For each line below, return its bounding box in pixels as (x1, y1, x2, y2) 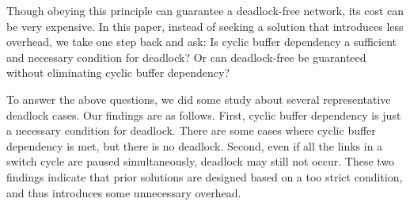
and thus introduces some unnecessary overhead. (6, 184, 241, 200)
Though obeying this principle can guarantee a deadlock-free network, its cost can (6, 2, 404, 18)
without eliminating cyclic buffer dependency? (6, 64, 230, 81)
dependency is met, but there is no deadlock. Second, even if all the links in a (6, 137, 383, 154)
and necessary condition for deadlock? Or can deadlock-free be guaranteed (6, 48, 366, 65)
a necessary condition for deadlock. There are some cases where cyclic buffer (6, 122, 376, 139)
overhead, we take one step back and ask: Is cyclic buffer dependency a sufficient (6, 33, 397, 50)
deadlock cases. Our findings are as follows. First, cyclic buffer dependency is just (6, 106, 401, 123)
